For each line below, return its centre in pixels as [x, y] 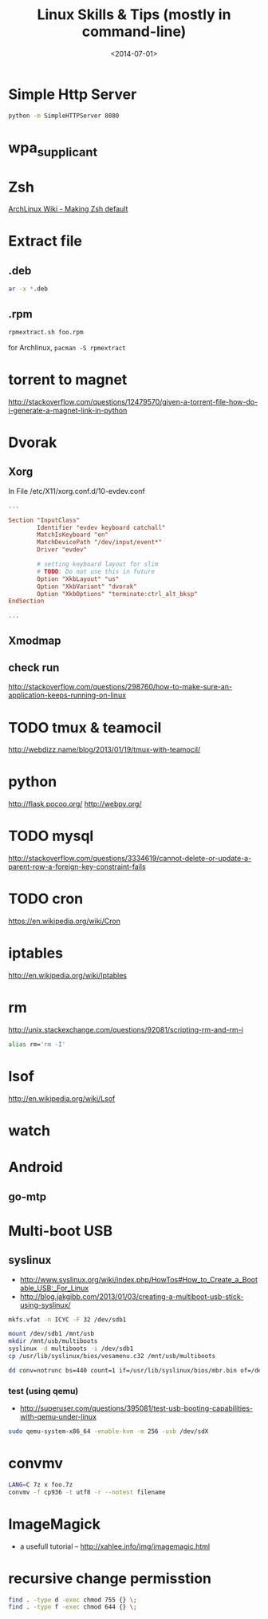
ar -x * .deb [28, 289]
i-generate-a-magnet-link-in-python [68, 410]
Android [36, 1167]
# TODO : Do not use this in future [96, 571]
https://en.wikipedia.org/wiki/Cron [65, 921]
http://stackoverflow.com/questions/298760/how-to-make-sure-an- [120, 687]
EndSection [26, 601]
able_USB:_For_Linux [54, 1288]
